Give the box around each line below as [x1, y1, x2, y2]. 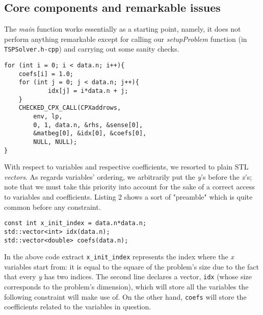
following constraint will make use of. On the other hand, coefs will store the [4, 291, 247, 302]
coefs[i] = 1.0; [18, 70, 74, 78]
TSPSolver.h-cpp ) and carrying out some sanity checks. [4, 43, 179, 54]
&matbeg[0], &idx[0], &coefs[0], [33, 130, 147, 137]
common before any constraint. [4, 201, 101, 212]
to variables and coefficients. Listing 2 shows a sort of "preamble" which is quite [4, 191, 253, 202]
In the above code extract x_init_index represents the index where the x [4, 251, 234, 262]
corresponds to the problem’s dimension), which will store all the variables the [4, 281, 249, 292]
